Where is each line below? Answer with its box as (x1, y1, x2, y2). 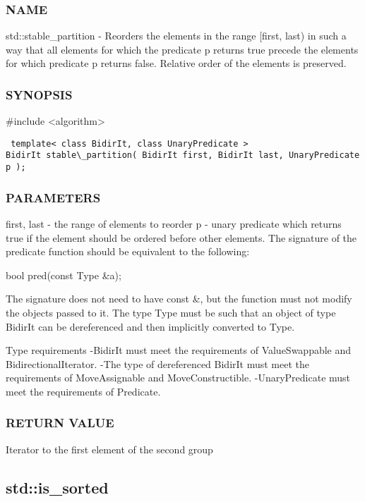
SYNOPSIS (6, 85, 73, 103)
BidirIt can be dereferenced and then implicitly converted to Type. (6, 319, 295, 333)
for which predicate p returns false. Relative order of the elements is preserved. (6, 56, 347, 71)
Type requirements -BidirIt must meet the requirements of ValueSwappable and (6, 343, 352, 357)
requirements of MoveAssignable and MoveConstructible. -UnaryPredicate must (6, 370, 351, 385)
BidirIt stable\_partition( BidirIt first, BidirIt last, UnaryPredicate (6, 150, 360, 161)
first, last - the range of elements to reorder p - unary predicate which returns (6, 216, 342, 231)
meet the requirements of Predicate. (6, 384, 161, 398)
